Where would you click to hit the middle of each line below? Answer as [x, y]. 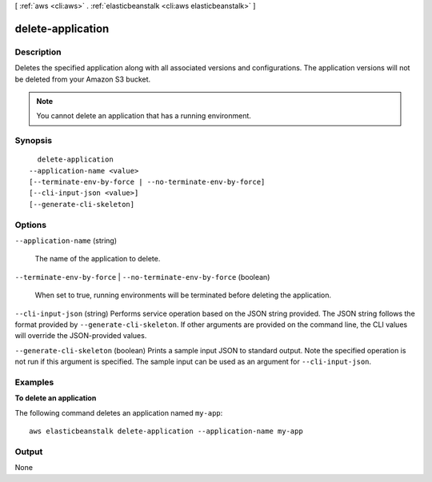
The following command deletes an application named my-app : [119, 412]
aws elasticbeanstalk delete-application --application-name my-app [166, 431]
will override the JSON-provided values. [81, 336]
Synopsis [33, 141]
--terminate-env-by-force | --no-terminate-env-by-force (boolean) [142, 277]
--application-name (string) [66, 241]
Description [38, 52]
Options [31, 225]
